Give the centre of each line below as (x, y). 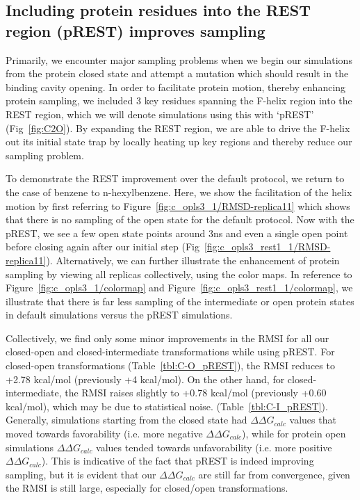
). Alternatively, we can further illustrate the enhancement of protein (193, 260)
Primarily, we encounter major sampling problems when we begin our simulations (179, 59)
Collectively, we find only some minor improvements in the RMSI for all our (167, 338)
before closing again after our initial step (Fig (103, 247)
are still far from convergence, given (274, 474)
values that (313, 420)
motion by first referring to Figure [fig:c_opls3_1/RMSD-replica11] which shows (178, 205)
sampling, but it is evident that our (81, 474)
